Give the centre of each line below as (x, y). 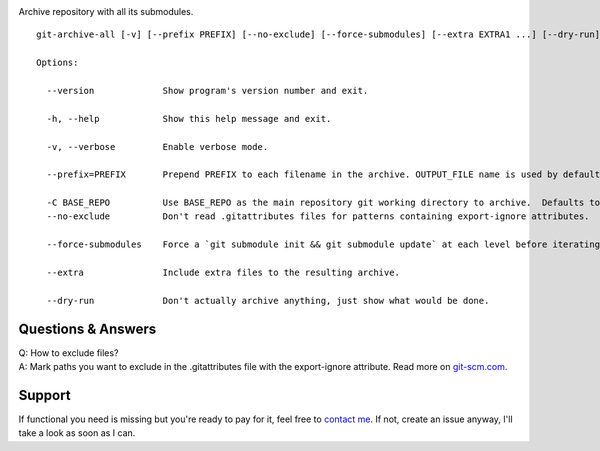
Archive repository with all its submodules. (106, 11)
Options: (57, 63)
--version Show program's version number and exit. (207, 90)
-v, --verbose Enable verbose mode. (157, 146)
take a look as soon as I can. (77, 433)
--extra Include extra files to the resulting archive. (223, 273)
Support (44, 395)
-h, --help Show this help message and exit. (189, 118)
